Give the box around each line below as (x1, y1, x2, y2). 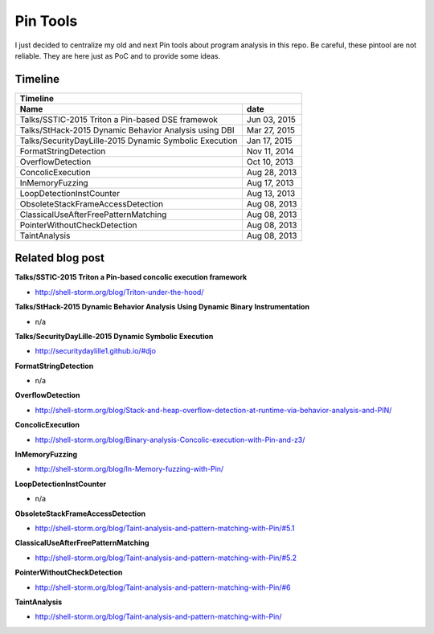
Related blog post (14, 252, 104, 265)
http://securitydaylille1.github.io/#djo (35, 346, 157, 356)
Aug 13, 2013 (246, 187, 296, 198)
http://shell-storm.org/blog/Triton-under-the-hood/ (35, 287, 204, 297)
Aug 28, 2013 (246, 166, 297, 178)
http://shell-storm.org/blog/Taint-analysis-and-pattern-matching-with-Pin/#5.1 (35, 523, 295, 533)
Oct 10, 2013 (246, 156, 293, 167)
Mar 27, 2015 (246, 125, 295, 136)
